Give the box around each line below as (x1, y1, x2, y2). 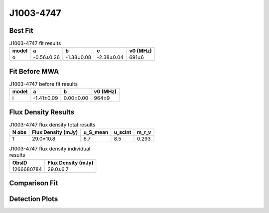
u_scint (114, 129, 132, 136)
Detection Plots (9, 195, 58, 204)
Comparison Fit (9, 179, 58, 188)
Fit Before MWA (9, 67, 59, 76)
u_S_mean (83, 129, 109, 136)
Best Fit (9, 26, 33, 35)
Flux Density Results (9, 107, 75, 116)
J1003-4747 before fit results (9, 81, 78, 88)
